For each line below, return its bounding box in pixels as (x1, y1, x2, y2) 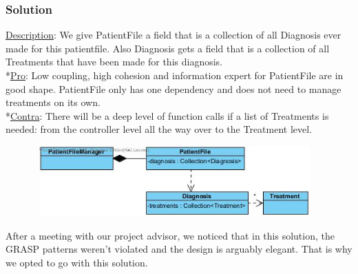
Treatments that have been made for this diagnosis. (6, 54, 222, 69)
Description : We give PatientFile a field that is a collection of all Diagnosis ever (6, 28, 341, 42)
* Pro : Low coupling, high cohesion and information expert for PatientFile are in (6, 68, 344, 82)
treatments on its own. (6, 95, 101, 109)
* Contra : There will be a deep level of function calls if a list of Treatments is (6, 108, 329, 123)
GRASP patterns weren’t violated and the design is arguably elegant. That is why (6, 242, 352, 256)
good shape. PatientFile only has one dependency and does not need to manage (6, 81, 341, 96)
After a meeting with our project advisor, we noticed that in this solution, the (6, 228, 335, 242)
